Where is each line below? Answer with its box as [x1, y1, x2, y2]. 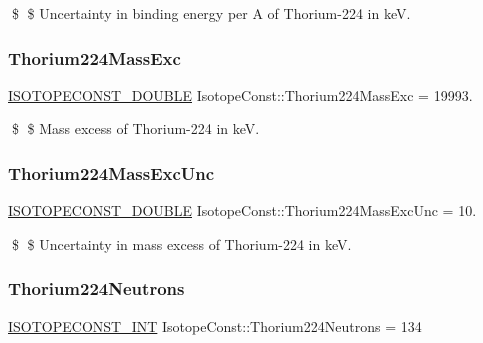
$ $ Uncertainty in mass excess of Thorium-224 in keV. [11, 233, 352, 254]
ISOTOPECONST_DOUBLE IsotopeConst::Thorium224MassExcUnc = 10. [8, 200, 477, 221]
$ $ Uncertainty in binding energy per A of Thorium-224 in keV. [11, 3, 411, 23]
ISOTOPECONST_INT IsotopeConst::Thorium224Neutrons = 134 [8, 315, 422, 336]
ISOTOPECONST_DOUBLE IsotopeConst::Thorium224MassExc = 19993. [8, 84, 473, 105]
